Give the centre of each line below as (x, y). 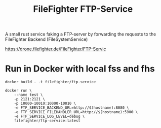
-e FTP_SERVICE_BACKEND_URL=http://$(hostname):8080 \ (72, 108)
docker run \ (19, 91)
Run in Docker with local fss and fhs (80, 69)
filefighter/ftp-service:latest (47, 121)
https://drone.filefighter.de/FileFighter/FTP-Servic (56, 49)
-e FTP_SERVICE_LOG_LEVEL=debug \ (49, 117)
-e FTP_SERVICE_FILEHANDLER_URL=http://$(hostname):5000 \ (76, 112)
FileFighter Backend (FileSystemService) (46, 39)
